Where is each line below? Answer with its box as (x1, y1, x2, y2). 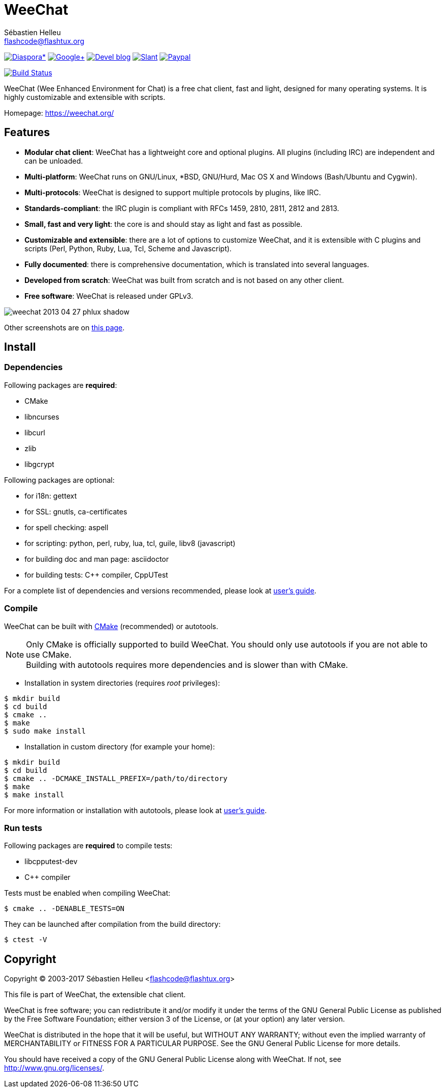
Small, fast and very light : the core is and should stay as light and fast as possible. (24, 219, 303, 228)
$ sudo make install (4, 726, 86, 735)
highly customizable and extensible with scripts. (4, 92, 166, 101)
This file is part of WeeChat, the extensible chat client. (4, 990, 186, 999)
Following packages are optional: (4, 475, 115, 484)
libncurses (24, 412, 60, 421)
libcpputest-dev (24, 857, 77, 866)
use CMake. (26, 649, 72, 660)
